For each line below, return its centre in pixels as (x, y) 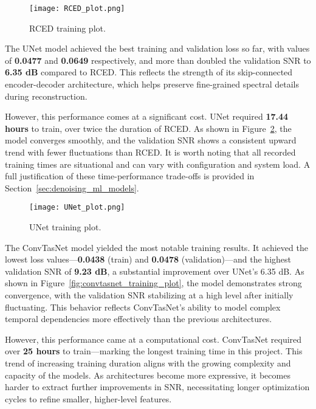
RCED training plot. (67, 28)
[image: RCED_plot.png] (77, 9)
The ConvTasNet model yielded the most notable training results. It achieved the (156, 247)
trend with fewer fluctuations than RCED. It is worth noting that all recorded (150, 152)
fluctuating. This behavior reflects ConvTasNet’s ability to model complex (143, 307)
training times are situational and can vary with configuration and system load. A (158, 164)
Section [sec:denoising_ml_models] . (72, 187)
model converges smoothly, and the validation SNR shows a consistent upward (151, 140)
